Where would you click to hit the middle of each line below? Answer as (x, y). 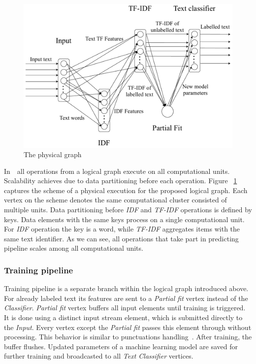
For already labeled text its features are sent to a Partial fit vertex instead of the (126, 298)
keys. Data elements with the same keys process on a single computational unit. (124, 219)
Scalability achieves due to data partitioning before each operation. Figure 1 (121, 181)
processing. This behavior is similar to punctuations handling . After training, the (128, 337)
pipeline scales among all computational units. (74, 248)
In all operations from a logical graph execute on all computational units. (117, 171)
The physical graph (53, 154)
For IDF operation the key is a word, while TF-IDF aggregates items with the (122, 229)
